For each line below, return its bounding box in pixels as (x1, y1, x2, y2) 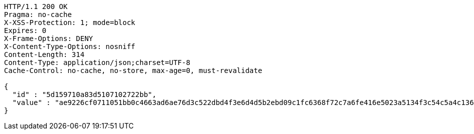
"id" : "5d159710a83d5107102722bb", (12, 90, 157, 98)
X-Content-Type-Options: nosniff (4, 42, 136, 50)
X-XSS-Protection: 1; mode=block (4, 18, 136, 26)
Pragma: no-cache (4, 10, 72, 18)
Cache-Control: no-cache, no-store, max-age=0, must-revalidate (4, 66, 263, 74)
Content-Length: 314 (4, 50, 85, 58)
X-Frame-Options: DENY (4, 34, 93, 42)
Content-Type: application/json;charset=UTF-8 (4, 58, 190, 66)
